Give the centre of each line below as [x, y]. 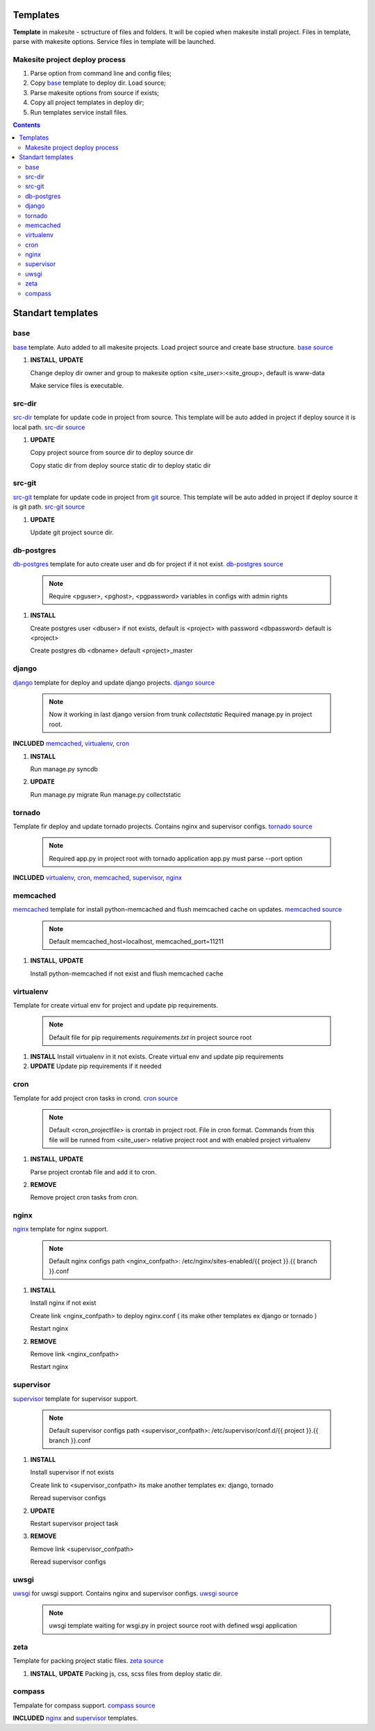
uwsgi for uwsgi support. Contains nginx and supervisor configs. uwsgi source [126, 1593]
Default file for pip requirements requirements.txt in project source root [150, 1037]
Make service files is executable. [77, 385]
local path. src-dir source [49, 427]
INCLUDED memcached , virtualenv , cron [71, 744]
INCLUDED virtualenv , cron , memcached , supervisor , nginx [97, 878]
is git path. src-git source [49, 507]
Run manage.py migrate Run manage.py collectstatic [106, 794]
